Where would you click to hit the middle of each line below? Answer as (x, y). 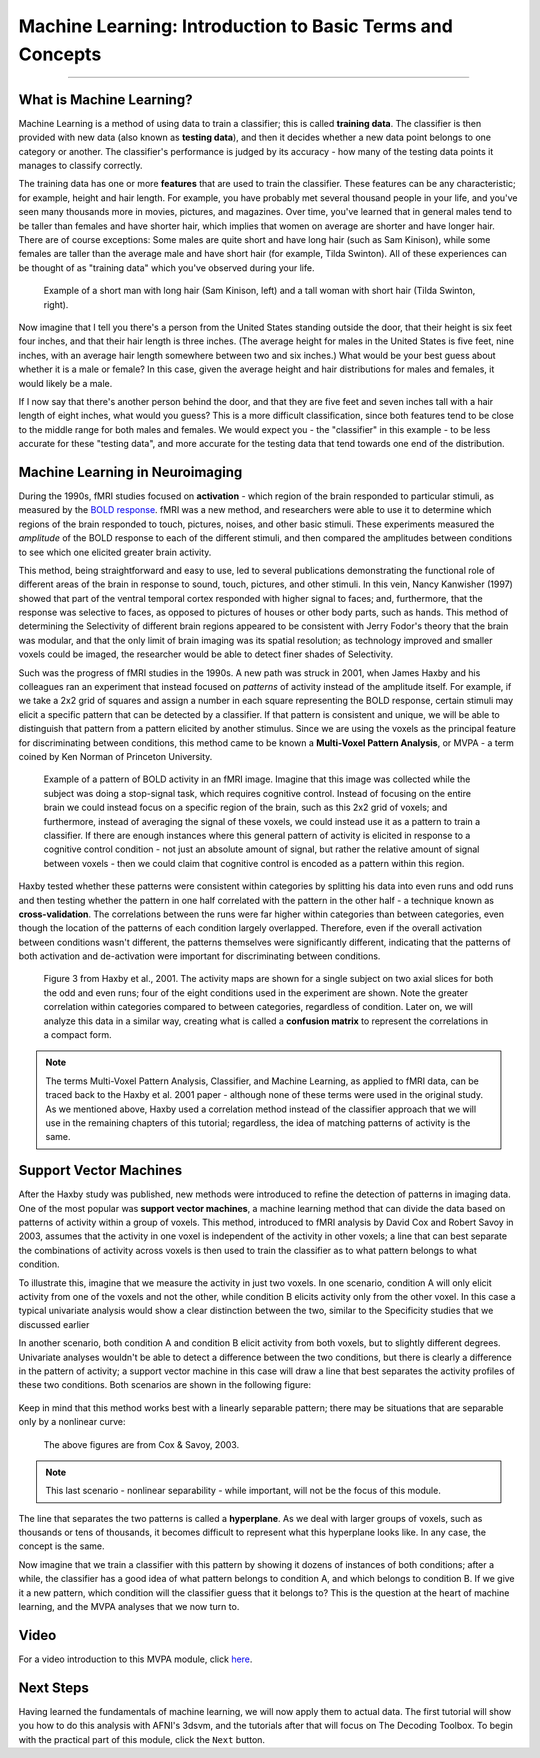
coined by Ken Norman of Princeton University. (115, 756)
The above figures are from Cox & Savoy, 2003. (141, 1444)
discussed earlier (54, 1324)
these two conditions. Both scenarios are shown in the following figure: (165, 1385)
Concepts (60, 54)
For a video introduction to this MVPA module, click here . (135, 1659)
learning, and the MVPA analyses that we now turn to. (129, 1607)
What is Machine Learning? (105, 99)
